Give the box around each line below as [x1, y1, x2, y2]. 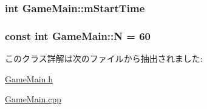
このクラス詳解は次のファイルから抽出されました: [5, 52, 203, 65]
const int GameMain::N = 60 [5, 28, 151, 43]
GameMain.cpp [5, 93, 62, 105]
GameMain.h [5, 72, 53, 85]
